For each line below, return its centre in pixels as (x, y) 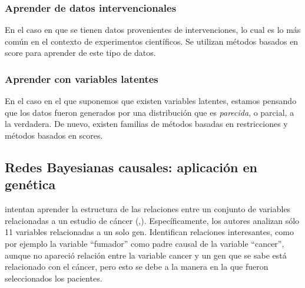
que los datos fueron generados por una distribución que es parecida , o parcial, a (150, 112)
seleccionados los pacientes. (54, 278)
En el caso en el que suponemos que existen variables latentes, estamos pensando (151, 101)
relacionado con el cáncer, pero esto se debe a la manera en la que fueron (137, 267)
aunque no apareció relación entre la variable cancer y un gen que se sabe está (146, 255)
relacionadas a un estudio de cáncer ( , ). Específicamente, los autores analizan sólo (152, 220)
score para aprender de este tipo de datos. (80, 53)
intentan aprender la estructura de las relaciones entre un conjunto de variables (148, 209)
